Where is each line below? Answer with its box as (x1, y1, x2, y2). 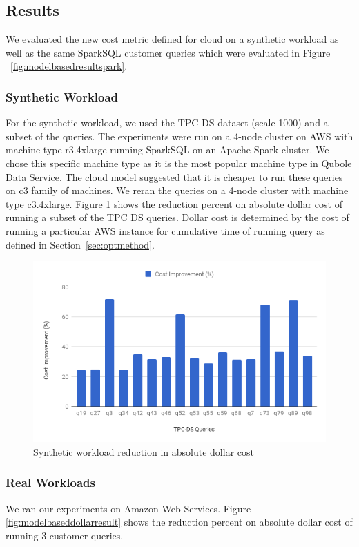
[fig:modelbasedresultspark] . (10, 59, 128, 73)
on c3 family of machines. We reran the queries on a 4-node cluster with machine (6, 183, 349, 198)
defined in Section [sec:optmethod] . (6, 237, 155, 251)
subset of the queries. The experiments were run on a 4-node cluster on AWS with (6, 128, 353, 143)
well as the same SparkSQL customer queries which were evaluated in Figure (6, 45, 331, 59)
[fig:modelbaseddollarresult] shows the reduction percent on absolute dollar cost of (6, 515, 353, 529)
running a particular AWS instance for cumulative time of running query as (6, 223, 325, 238)
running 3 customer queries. (6, 528, 124, 542)
